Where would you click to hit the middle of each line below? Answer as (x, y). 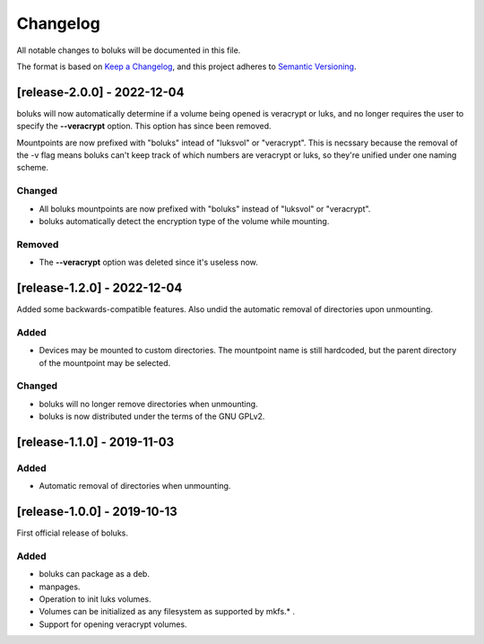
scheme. (33, 168)
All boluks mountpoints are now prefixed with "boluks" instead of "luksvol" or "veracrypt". (205, 209)
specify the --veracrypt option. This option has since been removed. (144, 126)
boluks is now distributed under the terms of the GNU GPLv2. (152, 416)
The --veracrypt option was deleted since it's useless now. (149, 262)
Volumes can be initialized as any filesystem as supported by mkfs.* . (167, 612)
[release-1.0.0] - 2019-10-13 (97, 512)
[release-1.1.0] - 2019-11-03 (95, 442)
